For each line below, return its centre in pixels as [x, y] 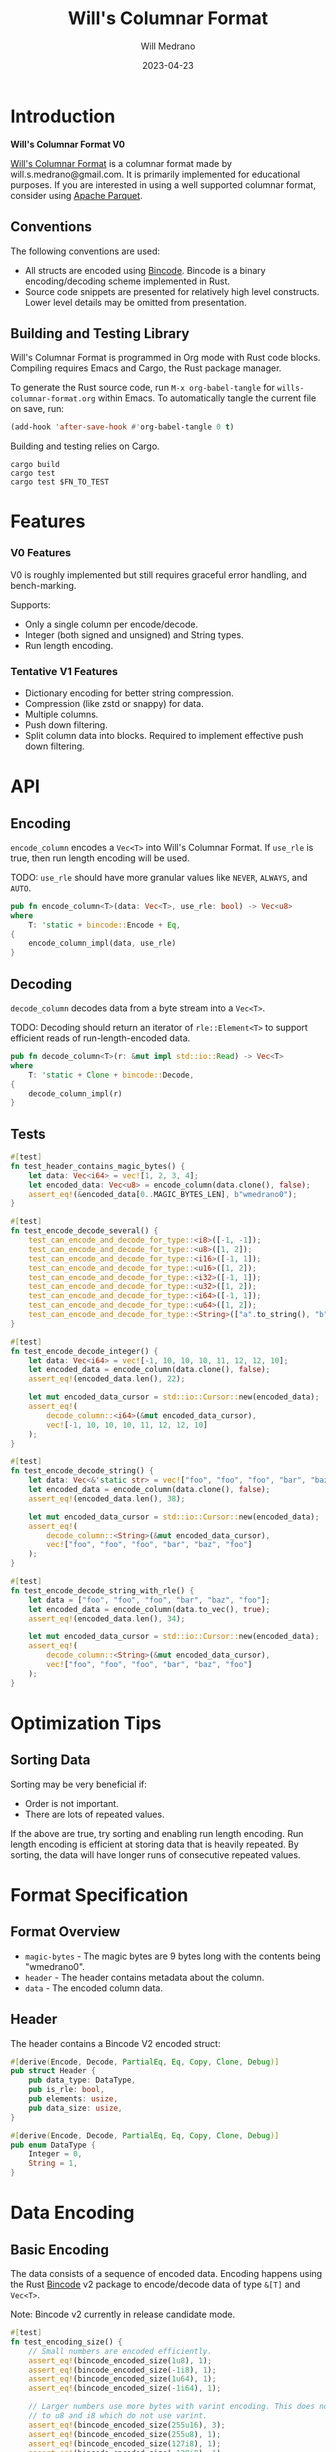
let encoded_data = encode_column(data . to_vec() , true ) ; [149, 1609]
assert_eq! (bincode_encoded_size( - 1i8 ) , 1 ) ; [122, 2370]
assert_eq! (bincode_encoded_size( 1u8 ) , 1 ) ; [120, 2360]
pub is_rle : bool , [66, 2090]
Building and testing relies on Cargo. [85, 446]
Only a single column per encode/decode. [111, 624]
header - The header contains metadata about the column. [144, 1977]
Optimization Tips [86, 1723]
